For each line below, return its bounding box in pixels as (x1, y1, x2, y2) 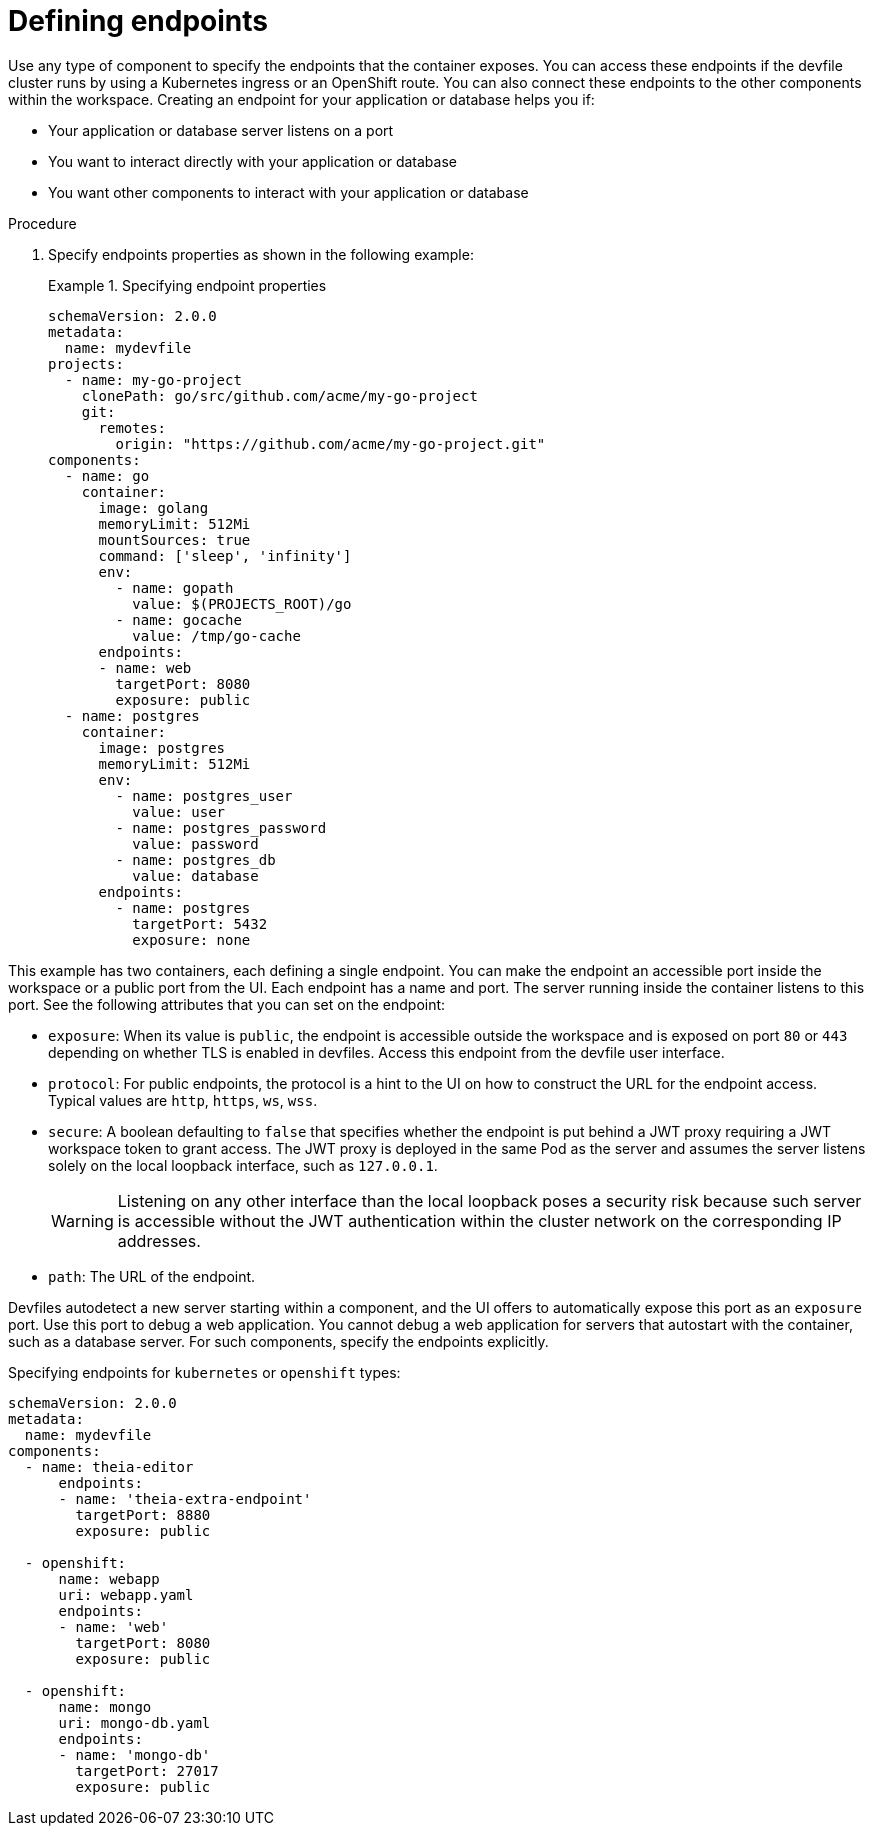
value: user (132, 803, 226, 820)
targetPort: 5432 (132, 915, 268, 932)
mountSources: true (98, 531, 251, 548)
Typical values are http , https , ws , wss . (48, 1091, 318, 1109)
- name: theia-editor (24, 1458, 194, 1475)
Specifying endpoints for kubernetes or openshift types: (8, 1363, 401, 1381)
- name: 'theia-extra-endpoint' (58, 1490, 312, 1507)
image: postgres (98, 739, 226, 756)
